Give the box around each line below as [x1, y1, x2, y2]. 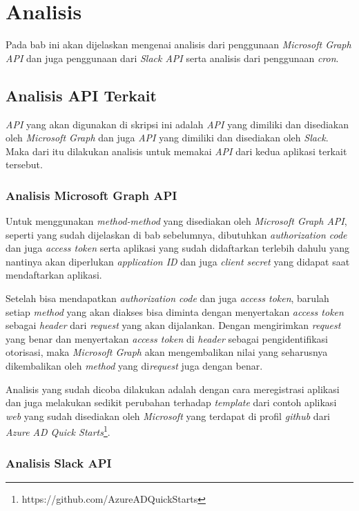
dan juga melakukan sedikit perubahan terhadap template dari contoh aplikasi [6, 395, 337, 410]
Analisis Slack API [6, 454, 112, 471]
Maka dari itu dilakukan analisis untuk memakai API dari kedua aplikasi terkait [6, 143, 347, 158]
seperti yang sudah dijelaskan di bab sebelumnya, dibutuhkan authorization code [6, 227, 347, 241]
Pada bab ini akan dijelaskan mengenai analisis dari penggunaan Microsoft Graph [6, 37, 351, 52]
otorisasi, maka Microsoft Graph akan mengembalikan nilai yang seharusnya [6, 345, 328, 359]
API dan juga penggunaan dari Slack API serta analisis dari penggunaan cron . [6, 50, 339, 65]
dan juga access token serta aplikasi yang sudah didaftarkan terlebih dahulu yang [6, 241, 350, 255]
